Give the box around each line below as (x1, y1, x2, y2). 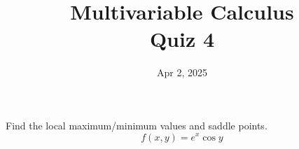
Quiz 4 (149, 24, 215, 53)
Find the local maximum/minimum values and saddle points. (6, 118, 267, 132)
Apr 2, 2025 (157, 65, 207, 80)
